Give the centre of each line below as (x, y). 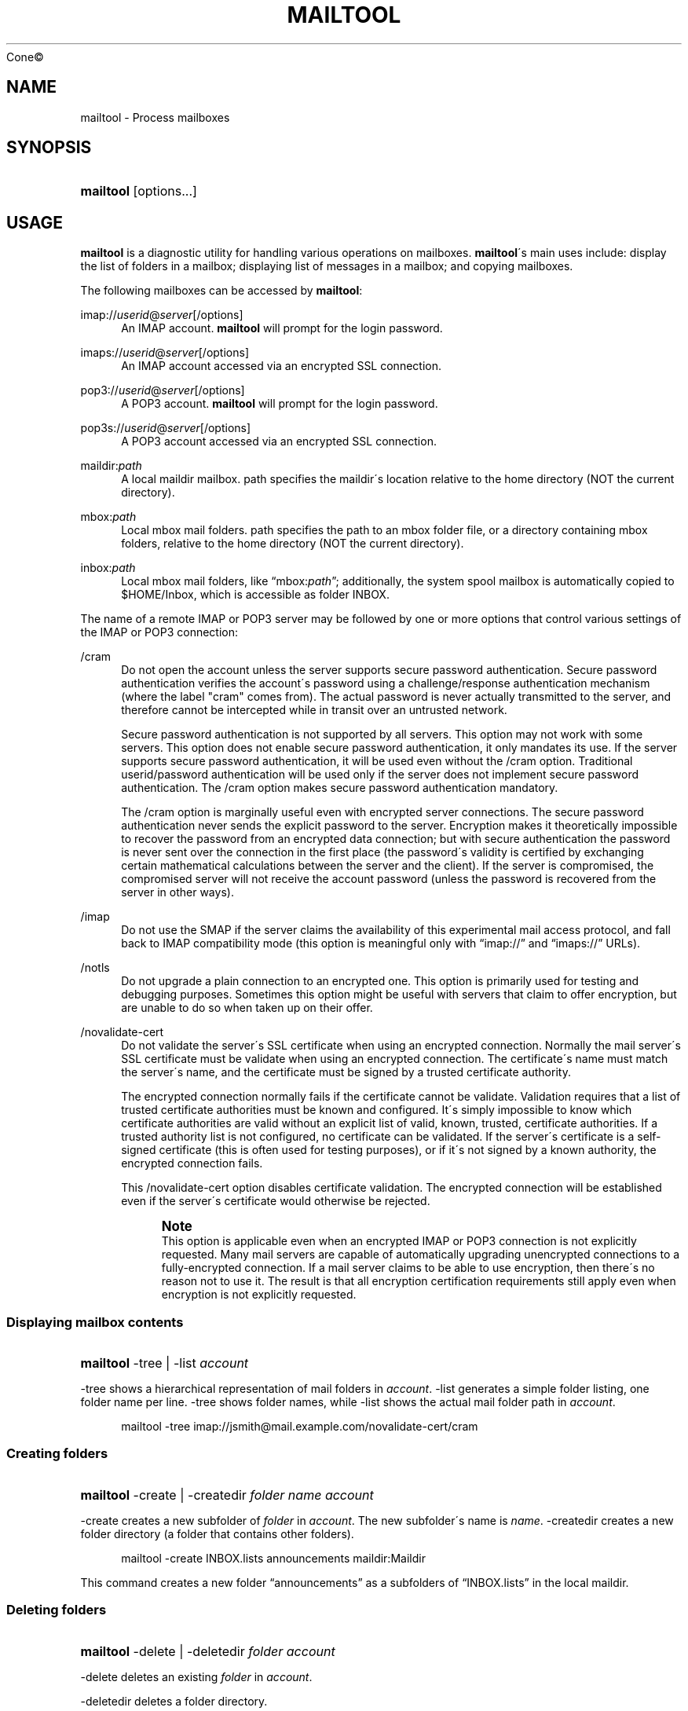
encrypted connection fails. (192, 1163)
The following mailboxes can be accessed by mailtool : (221, 291)
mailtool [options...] (139, 191)
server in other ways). (177, 892)
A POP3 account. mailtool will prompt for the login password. (280, 404)
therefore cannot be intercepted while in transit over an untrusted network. (314, 710)
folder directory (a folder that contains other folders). (217, 1533)
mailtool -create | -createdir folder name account (227, 1495)
